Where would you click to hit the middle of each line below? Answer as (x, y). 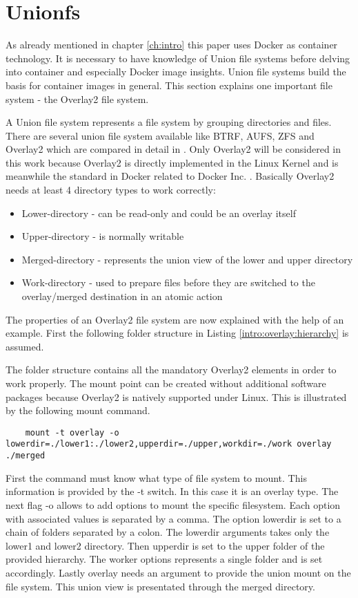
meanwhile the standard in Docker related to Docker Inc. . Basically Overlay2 (170, 176)
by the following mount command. (78, 410)
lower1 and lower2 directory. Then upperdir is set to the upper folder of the (165, 545)
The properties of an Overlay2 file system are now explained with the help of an (175, 319)
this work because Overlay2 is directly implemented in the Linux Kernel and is (172, 162)
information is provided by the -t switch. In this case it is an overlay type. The (172, 491)
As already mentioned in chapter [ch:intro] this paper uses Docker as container (172, 45)
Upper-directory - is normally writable (103, 236)
